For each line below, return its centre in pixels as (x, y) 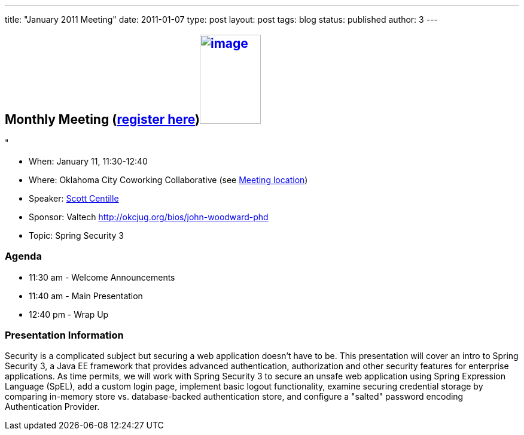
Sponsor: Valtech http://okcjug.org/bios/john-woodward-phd (149, 217)
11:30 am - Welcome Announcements (102, 277)
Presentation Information (64, 335)
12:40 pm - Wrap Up (69, 314)
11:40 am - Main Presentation (86, 296)
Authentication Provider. (52, 407)
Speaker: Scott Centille (74, 198)
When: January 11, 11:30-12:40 (88, 161)
